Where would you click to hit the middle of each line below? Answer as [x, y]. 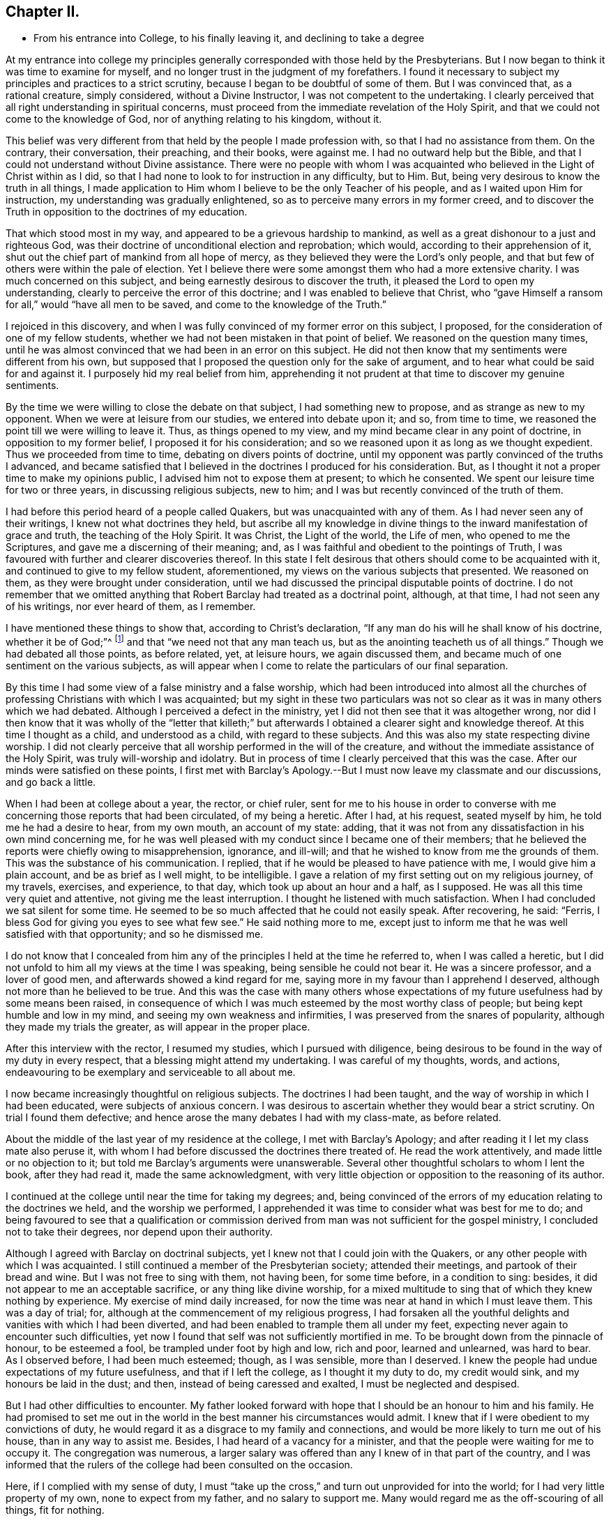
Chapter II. [43, 12]
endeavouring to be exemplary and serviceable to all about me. [151, 1072]
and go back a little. [51, 782]
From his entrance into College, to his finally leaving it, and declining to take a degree [229, 38]
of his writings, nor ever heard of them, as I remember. [131, 607]
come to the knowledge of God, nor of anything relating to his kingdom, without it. [194, 119]
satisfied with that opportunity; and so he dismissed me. [135, 934]
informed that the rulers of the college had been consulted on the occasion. [179, 1465]
